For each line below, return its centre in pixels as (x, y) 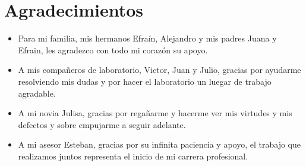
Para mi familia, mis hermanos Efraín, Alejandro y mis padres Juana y (147, 38)
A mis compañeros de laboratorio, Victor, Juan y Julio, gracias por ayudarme (160, 70)
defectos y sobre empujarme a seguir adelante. (102, 124)
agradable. (37, 93)
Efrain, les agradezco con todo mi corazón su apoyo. (113, 50)
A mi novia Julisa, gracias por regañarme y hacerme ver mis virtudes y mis (155, 113)
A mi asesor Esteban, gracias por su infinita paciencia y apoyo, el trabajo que (159, 144)
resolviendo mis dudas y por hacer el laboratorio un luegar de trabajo (145, 81)
